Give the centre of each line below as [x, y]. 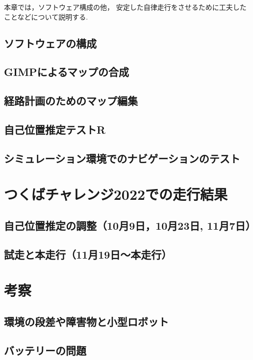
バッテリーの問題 [45, 350]
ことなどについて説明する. [46, 16]
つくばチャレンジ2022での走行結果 [116, 194]
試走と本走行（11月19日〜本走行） [88, 254]
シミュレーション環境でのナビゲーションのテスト [122, 158]
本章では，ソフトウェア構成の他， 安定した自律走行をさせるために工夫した [125, 7]
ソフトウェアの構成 [50, 43]
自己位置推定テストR [55, 129]
